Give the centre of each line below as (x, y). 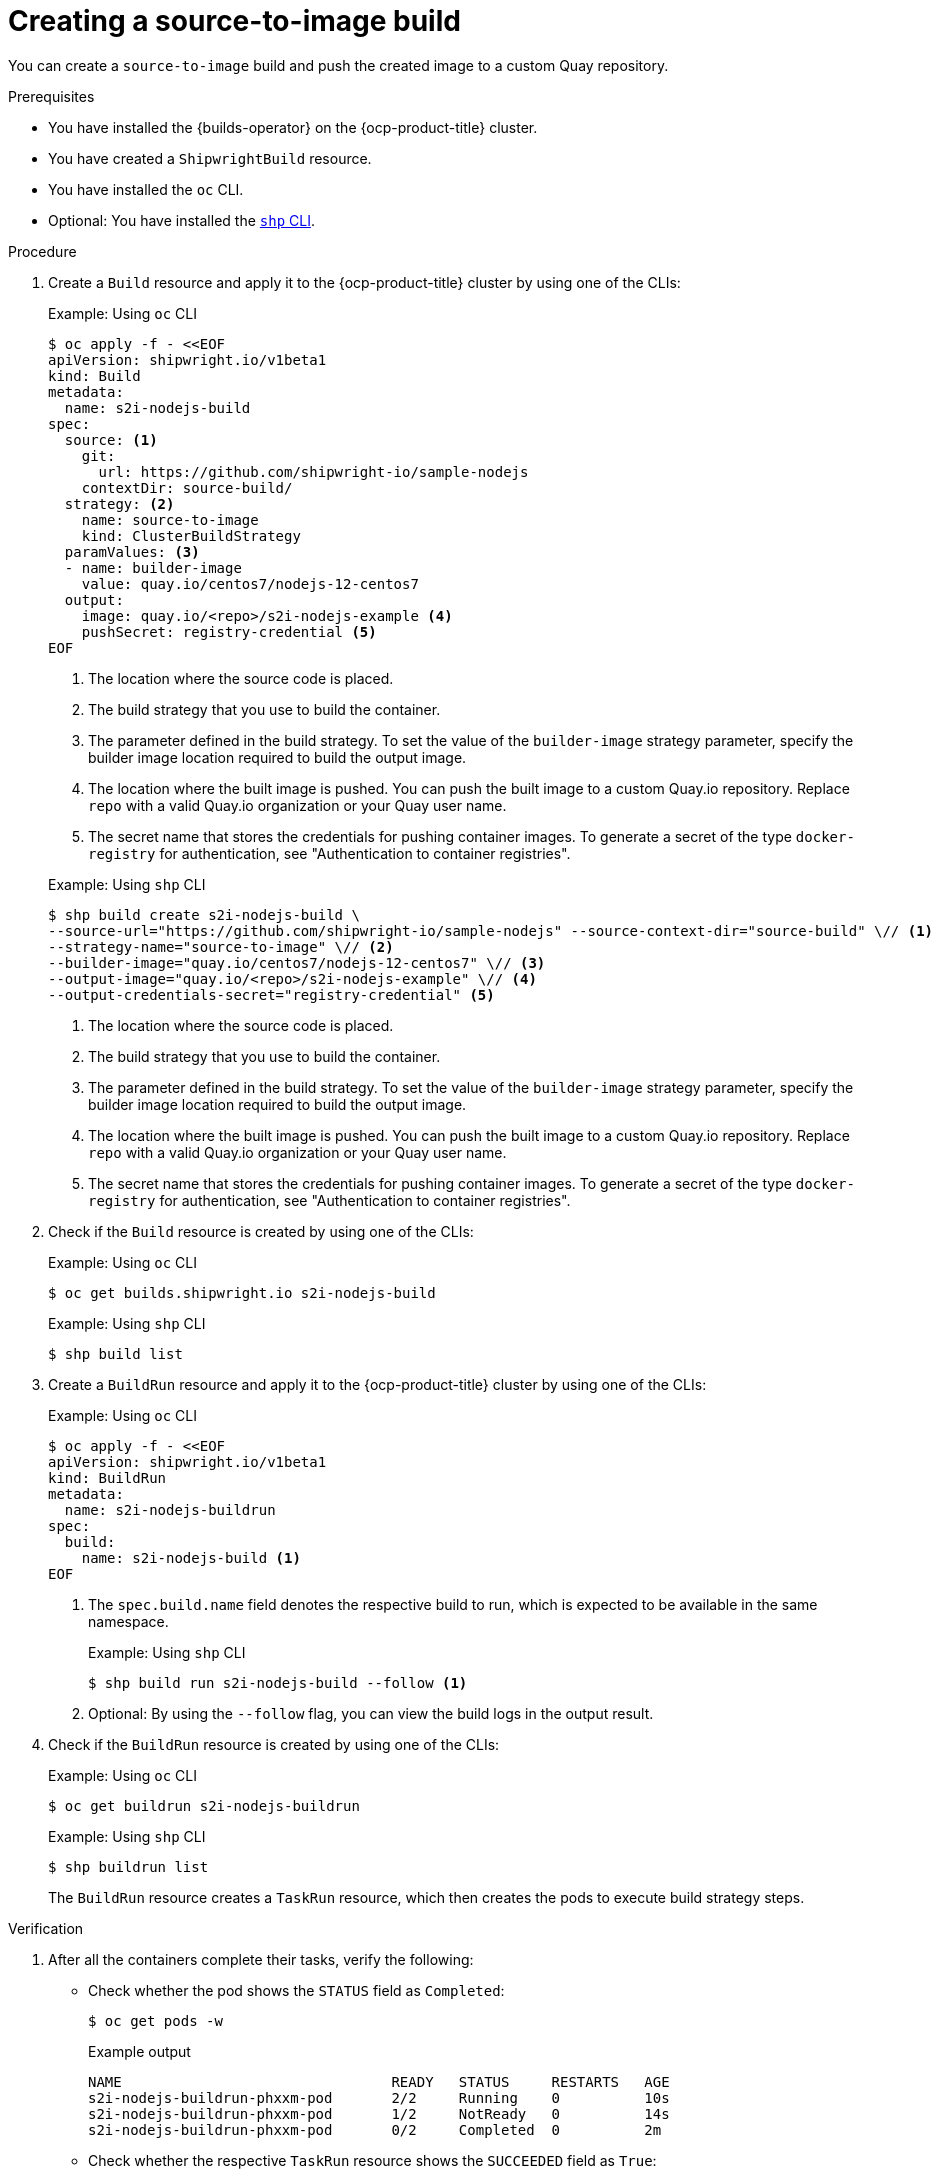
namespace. (128, 1621)
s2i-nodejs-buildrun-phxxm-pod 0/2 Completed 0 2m (375, 2129)
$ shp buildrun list (128, 1866)
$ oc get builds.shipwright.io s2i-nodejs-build (242, 1292)
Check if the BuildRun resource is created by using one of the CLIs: (274, 1744)
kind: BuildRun (107, 1477)
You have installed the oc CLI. (146, 189)
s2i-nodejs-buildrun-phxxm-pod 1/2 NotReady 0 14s (379, 2113)
